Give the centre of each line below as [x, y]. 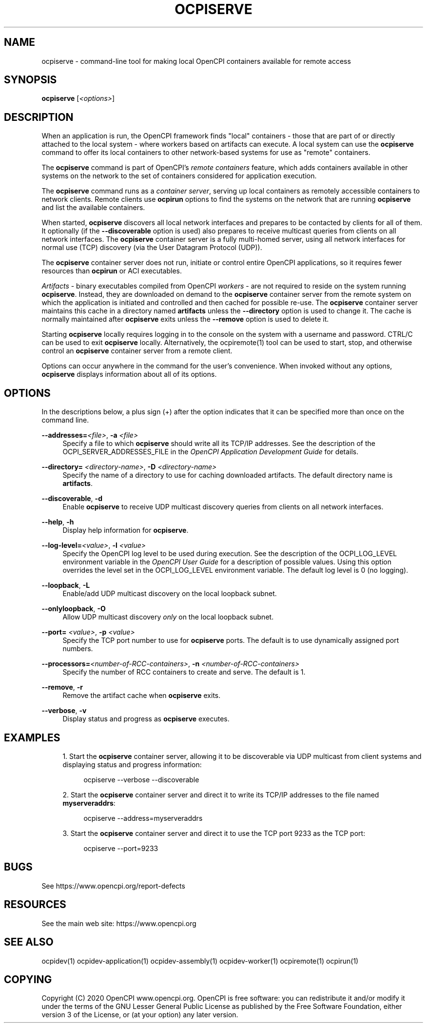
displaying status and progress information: [132, 764]
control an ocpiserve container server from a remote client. [137, 351]
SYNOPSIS [30, 80]
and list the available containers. [93, 208]
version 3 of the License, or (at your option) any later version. [140, 1015]
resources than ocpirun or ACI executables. [112, 271]
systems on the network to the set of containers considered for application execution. [179, 176]
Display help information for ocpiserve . [126, 530]
